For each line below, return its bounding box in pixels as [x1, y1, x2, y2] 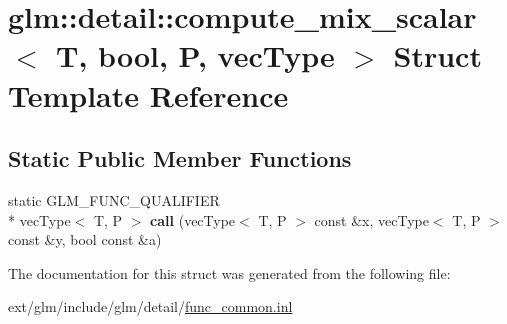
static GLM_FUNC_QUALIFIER [8, 189, 220, 210]
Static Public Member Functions [8, 143, 352, 174]
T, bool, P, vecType [56, 35, 335, 76]
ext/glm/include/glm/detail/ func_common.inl [8, 296, 293, 317]
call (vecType [150, 209, 236, 230]
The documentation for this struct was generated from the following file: [8, 262, 451, 283]
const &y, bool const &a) [8, 229, 162, 250]
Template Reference [8, 74, 289, 115]
